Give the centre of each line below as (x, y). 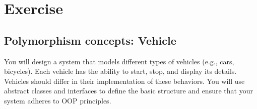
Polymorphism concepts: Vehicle (90, 40)
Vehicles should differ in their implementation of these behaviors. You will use (124, 81)
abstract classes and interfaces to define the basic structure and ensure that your (128, 91)
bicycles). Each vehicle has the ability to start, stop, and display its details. (120, 71)
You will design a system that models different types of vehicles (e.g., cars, (119, 61)
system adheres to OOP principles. (58, 100)
